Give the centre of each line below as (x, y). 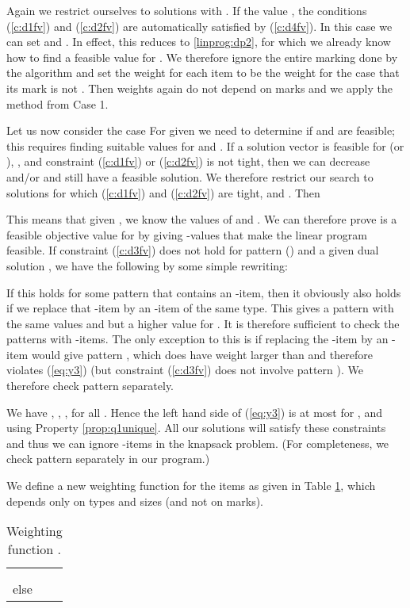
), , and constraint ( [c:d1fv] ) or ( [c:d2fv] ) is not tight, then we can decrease (188, 161)
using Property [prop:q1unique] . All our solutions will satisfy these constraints (196, 428)
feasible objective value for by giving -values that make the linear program (187, 234)
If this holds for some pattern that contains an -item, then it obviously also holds (204, 292)
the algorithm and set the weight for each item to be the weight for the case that (203, 73)
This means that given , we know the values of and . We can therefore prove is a (202, 219)
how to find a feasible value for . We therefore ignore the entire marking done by (202, 57)
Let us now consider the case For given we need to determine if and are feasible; (201, 130)
